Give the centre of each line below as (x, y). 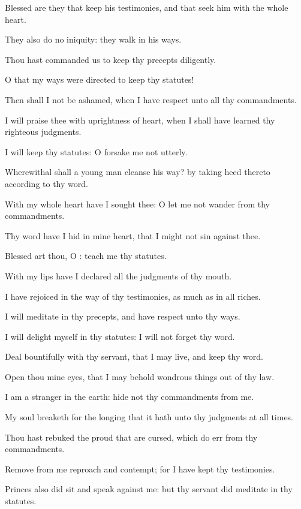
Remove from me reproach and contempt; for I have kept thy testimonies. (140, 469)
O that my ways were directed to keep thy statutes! (100, 79)
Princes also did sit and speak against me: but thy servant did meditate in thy (149, 489)
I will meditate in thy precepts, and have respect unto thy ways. (123, 316)
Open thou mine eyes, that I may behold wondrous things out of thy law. (140, 376)
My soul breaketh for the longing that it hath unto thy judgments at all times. (149, 417)
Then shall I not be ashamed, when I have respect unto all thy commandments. (151, 99)
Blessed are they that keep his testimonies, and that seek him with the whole (147, 7)
